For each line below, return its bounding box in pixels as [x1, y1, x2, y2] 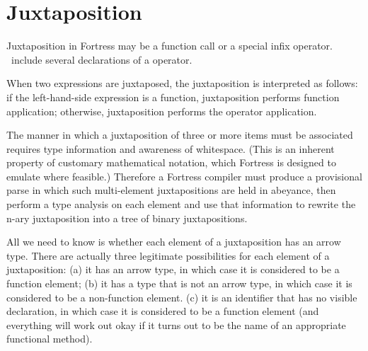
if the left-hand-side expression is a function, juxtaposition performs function [6, 89, 340, 104]
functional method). [6, 331, 93, 346]
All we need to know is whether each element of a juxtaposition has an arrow [6, 234, 341, 249]
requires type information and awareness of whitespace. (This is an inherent [6, 141, 335, 156]
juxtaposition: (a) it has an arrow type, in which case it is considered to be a [6, 262, 340, 277]
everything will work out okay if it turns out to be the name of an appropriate [6, 317, 346, 332]
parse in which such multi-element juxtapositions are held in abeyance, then [6, 183, 336, 197]
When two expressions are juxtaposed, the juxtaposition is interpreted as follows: [6, 76, 358, 91]
